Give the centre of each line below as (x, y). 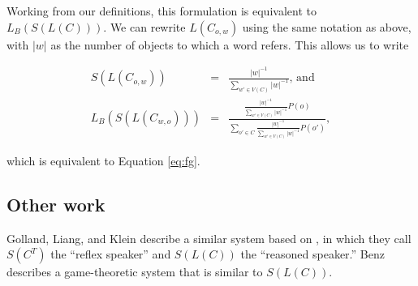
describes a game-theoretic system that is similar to (135, 272)
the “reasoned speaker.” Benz (312, 254)
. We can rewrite (144, 26)
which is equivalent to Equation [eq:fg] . (103, 160)
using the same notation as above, (327, 26)
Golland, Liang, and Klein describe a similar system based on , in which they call (209, 238)
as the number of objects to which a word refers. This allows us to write (230, 44)
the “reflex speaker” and (111, 254)
